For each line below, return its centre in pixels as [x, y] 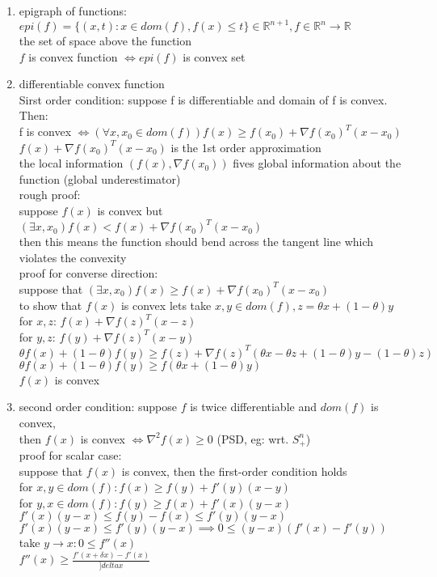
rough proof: [50, 195]
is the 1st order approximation [246, 147]
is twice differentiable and [253, 407]
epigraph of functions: [73, 11]
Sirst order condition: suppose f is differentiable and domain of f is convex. [203, 99]
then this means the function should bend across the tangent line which [196, 242]
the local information [71, 163]
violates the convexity [73, 257]
